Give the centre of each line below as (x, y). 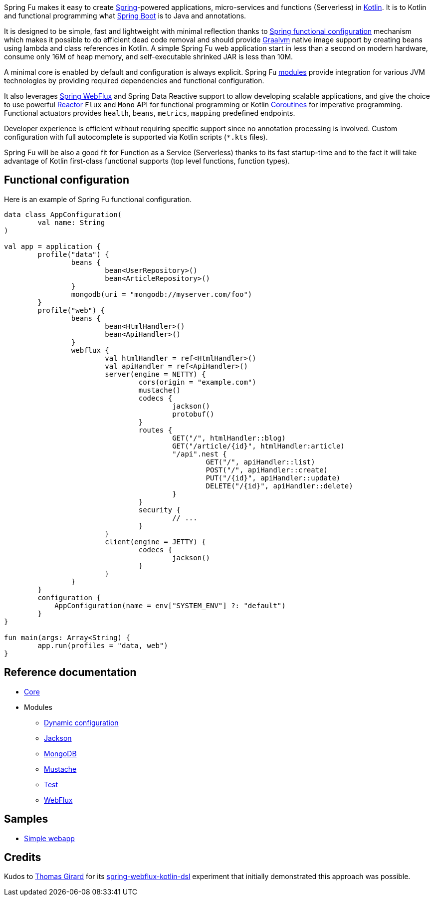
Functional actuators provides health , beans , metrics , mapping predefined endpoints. (150, 113)
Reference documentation (70, 673)
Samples (26, 819)
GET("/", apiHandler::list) (260, 462)
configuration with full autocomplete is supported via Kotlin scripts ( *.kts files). (136, 137)
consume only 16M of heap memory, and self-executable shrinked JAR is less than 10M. (149, 57)
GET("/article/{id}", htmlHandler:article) (258, 446)
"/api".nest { (200, 454)
